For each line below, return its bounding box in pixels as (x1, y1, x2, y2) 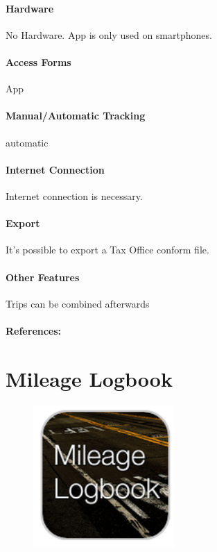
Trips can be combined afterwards (6, 296, 150, 310)
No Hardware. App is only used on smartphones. (6, 27, 212, 42)
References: (6, 323, 62, 337)
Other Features (6, 269, 80, 284)
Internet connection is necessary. (6, 188, 143, 203)
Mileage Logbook (6, 364, 173, 392)
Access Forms (6, 54, 71, 69)
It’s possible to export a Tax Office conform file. (6, 242, 209, 257)
